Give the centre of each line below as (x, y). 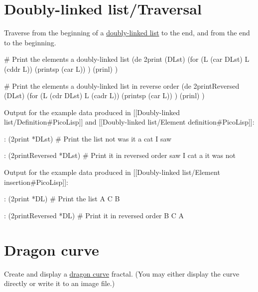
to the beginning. (30, 42)
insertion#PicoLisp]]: (36, 182)
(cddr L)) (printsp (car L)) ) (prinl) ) (61, 69)
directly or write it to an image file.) (60, 283)
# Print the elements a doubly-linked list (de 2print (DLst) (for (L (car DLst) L (127, 59)
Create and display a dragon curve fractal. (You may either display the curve (122, 273)
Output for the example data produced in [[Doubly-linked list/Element (112, 172)
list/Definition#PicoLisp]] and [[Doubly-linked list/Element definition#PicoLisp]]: (129, 122)
